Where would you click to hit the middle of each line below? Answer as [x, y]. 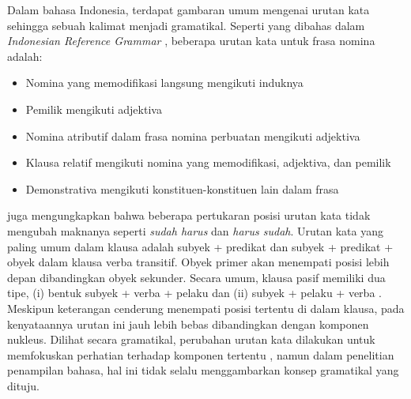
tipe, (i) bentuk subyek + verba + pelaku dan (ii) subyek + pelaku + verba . [194, 293]
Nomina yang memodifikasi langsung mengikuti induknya [164, 83]
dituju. [23, 385]
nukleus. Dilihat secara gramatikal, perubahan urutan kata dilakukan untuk [191, 339]
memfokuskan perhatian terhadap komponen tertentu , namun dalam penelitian [201, 354]
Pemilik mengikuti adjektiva [94, 109]
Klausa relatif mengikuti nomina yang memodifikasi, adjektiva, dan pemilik [208, 162]
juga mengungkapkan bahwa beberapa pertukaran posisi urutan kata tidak [189, 215]
